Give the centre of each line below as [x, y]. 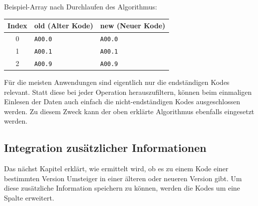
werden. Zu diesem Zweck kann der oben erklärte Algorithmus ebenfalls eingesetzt [129, 111]
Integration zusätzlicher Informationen [105, 148]
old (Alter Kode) [64, 26]
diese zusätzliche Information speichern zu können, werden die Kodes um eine [122, 188]
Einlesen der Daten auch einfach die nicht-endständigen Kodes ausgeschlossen [122, 102]
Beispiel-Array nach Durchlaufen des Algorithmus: [81, 6]
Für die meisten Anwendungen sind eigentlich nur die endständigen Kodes [117, 82]
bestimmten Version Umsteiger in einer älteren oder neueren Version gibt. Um [123, 178]
